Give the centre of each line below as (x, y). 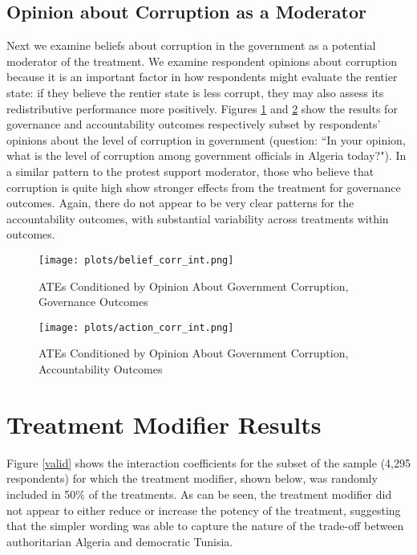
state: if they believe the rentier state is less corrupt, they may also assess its (195, 92)
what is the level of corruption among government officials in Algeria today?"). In (206, 155)
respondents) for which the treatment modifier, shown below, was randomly (192, 478)
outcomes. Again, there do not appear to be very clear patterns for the (180, 203)
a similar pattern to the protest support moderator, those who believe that (190, 171)
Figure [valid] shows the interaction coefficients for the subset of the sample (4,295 (208, 462)
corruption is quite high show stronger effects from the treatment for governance (204, 187)
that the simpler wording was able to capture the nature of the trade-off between (205, 526)
